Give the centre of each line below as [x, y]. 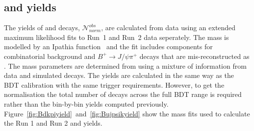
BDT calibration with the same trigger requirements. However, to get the [114, 84]
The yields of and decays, [42, 28]
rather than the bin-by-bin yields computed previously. [86, 103]
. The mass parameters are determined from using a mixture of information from [125, 65]
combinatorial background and [50, 56]
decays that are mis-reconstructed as [194, 56]
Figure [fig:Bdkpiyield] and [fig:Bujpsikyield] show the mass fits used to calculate [127, 113]
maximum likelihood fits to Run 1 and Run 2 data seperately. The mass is [116, 37]
